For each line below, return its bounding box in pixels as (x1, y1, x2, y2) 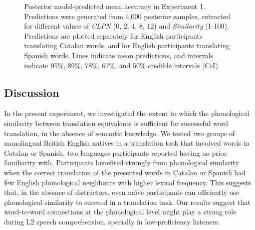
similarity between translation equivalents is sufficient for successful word (4, 118, 228, 128)
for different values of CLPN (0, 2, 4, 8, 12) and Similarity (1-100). (24, 21, 229, 31)
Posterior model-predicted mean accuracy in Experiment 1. (24, 1, 205, 11)
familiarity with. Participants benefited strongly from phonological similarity (4, 157, 239, 168)
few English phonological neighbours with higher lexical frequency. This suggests (4, 177, 251, 187)
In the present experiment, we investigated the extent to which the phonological (4, 108, 249, 119)
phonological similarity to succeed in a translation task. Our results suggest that (4, 196, 250, 207)
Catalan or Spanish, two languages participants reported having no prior (4, 147, 227, 158)
